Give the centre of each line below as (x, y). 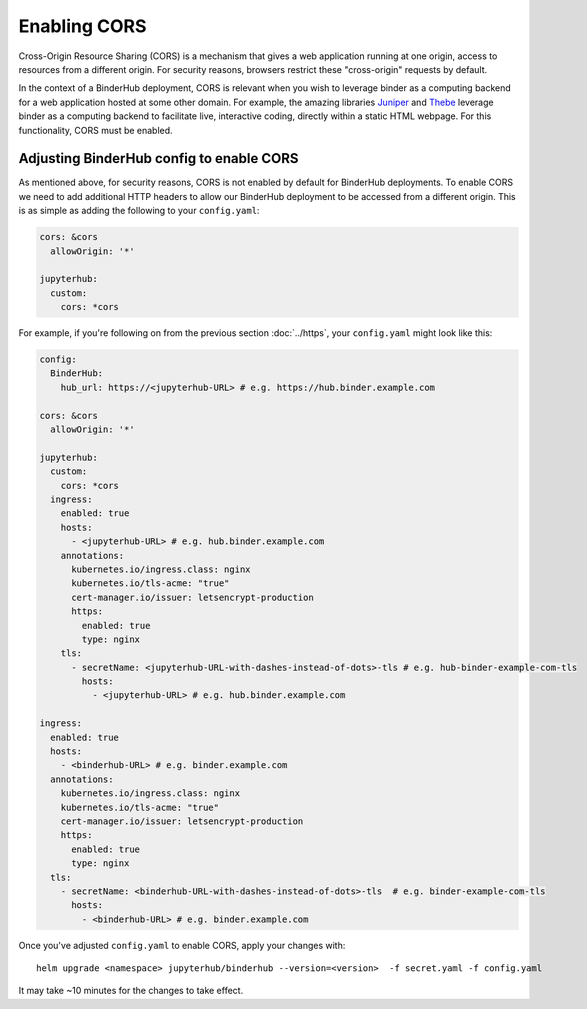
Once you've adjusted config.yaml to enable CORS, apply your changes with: (182, 945)
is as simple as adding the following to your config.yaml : (139, 211)
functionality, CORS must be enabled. (96, 130)
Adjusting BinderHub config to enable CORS (158, 158)
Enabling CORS (82, 26)
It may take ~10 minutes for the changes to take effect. (131, 991)
